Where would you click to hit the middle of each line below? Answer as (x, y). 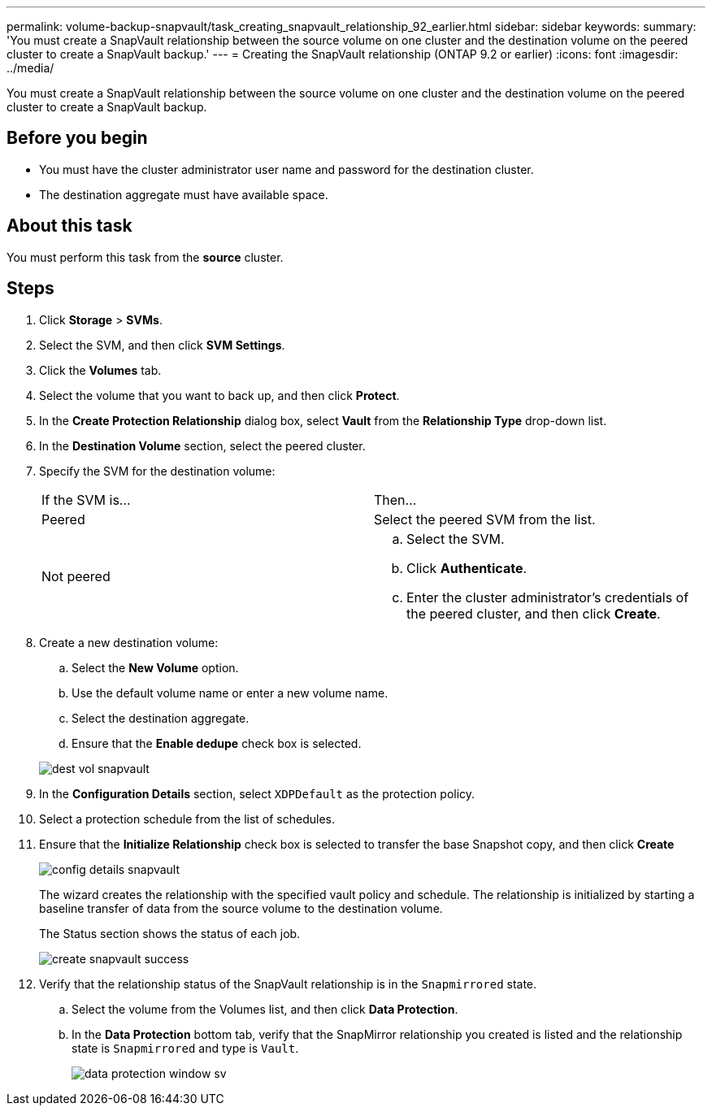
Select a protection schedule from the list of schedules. (187, 819)
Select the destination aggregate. (161, 718)
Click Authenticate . (467, 568)
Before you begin (77, 138)
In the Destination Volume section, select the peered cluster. (202, 445)
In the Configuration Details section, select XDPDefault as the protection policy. (257, 793)
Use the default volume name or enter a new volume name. (230, 693)
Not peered (76, 576)
